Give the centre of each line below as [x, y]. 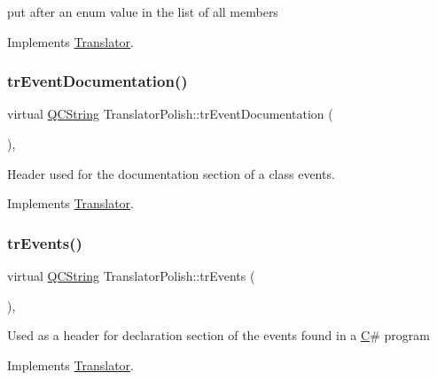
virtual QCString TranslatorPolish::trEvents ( [131, 275]
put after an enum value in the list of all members [143, 12]
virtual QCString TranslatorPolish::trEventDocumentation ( [170, 114]
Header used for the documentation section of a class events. [171, 173]
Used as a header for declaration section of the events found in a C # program [218, 335]
